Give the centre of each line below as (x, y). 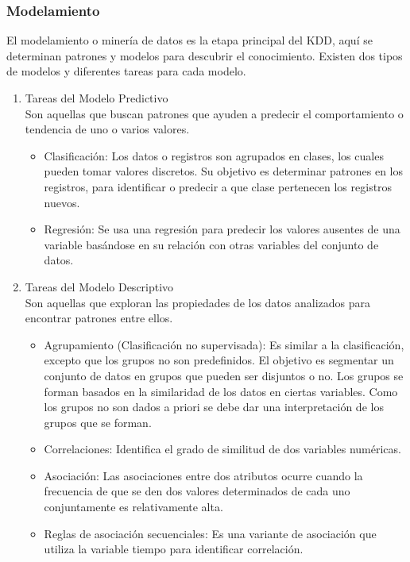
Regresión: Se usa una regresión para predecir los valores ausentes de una (222, 229)
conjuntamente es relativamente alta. (133, 507)
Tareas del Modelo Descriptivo (99, 286)
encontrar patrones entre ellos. (99, 318)
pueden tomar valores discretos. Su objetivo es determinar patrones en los (223, 171)
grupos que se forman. (98, 422)
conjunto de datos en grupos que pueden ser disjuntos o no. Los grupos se (224, 375)
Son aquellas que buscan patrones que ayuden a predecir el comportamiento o (214, 113)
